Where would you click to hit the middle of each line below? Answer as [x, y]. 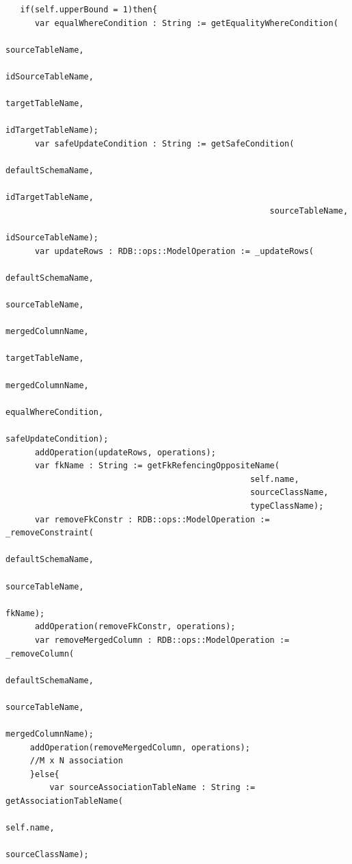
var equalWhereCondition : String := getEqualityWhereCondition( [186, 23]
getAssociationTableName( [64, 801]
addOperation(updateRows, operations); [125, 452]
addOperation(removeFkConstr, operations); [135, 627]
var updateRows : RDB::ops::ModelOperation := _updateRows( [174, 251]
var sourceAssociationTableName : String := [152, 788]
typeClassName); [287, 506]
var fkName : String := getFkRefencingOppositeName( [157, 466]
